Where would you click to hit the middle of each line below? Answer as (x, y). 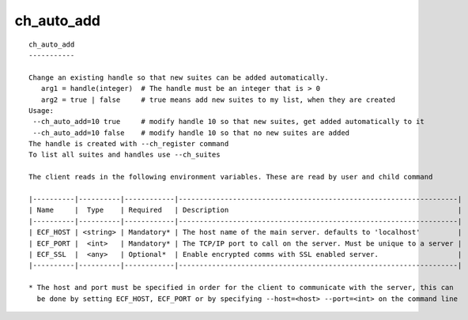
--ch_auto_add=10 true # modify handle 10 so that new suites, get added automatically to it (228, 122)
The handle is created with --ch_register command (129, 144)
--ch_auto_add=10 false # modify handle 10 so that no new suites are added (191, 133)
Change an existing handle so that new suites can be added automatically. (179, 77)
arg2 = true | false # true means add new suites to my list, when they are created (218, 100)
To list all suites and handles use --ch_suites (125, 155)
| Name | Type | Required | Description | (245, 210)
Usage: (42, 110)
